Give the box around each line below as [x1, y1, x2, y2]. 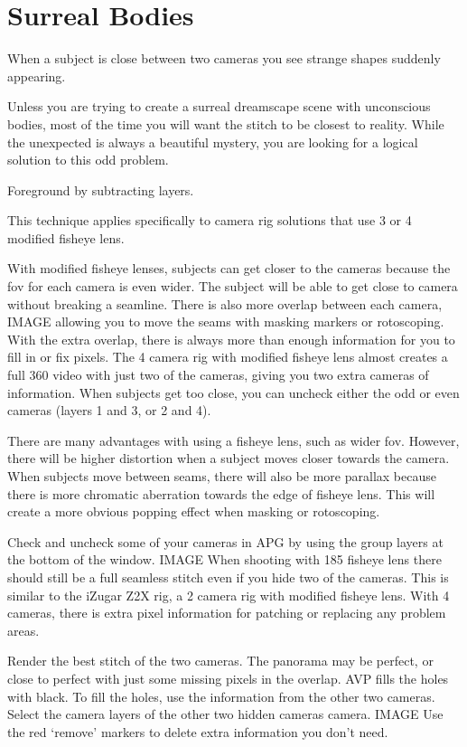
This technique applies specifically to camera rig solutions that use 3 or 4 [7, 211, 412, 230]
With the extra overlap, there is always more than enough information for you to [7, 329, 455, 348]
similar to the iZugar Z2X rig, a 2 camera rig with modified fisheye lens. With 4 [7, 585, 450, 604]
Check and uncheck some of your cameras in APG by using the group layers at [7, 532, 444, 551]
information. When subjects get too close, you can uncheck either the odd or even [7, 383, 460, 402]
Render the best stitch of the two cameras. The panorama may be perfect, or [7, 651, 434, 670]
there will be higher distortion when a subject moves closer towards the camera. [7, 449, 450, 468]
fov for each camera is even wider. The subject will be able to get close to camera [7, 277, 458, 296]
